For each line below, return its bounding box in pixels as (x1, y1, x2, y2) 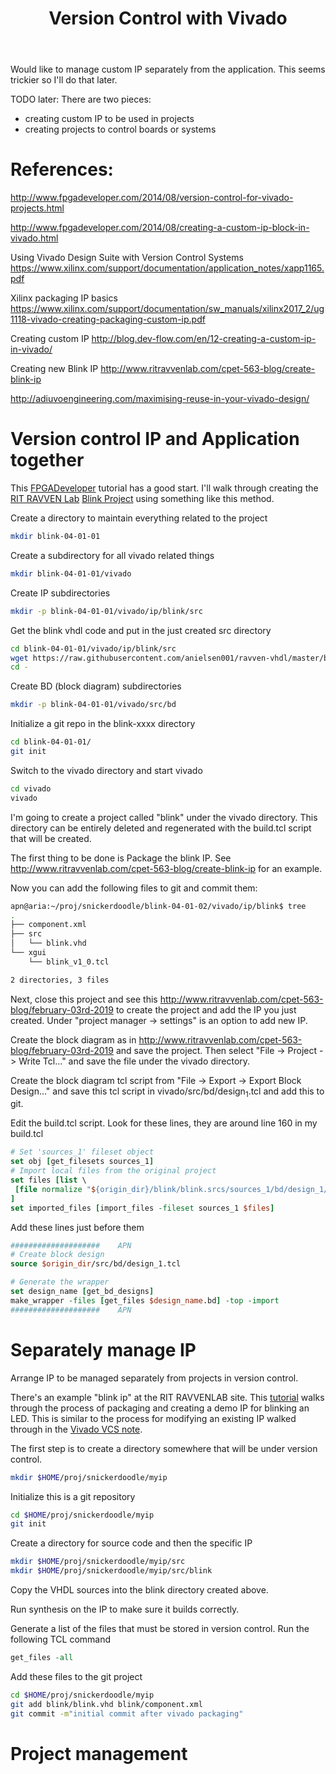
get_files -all (10, 1653, 74, 1663)
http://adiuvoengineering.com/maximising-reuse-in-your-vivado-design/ (10, 393, 310, 405)
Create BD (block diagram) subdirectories (10, 680, 182, 692)
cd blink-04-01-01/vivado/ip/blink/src (10, 643, 177, 654)
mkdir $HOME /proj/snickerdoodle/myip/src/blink (10, 1566, 213, 1576)
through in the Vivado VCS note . (10, 1423, 143, 1435)
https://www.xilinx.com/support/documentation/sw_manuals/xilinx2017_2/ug (10, 303, 325, 315)
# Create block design (10, 1250, 105, 1260)
